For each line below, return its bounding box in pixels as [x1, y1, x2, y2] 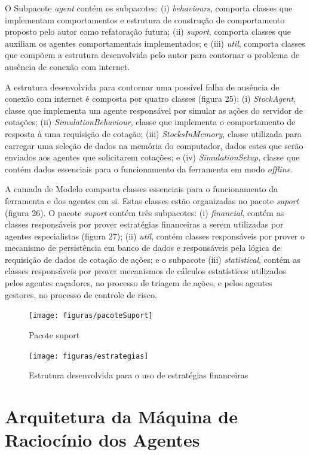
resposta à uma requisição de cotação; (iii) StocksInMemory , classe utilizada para [5, 127, 302, 139]
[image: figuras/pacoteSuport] [29, 311, 153, 320]
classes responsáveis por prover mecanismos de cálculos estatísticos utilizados [5, 265, 286, 277]
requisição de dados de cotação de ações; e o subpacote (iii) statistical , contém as [5, 253, 300, 265]
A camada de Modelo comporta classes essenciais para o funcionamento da [5, 183, 278, 195]
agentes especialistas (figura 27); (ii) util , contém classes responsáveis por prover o [5, 229, 305, 242]
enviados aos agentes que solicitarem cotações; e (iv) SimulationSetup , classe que [5, 151, 300, 163]
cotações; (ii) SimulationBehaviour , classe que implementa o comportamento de [5, 116, 296, 128]
